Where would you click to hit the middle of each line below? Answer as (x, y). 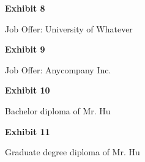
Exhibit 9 (25, 49)
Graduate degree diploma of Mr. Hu (72, 152)
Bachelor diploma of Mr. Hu (58, 110)
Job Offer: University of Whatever (69, 28)
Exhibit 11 (28, 131)
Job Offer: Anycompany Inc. (58, 69)
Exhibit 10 (28, 90)
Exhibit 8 (25, 8)
